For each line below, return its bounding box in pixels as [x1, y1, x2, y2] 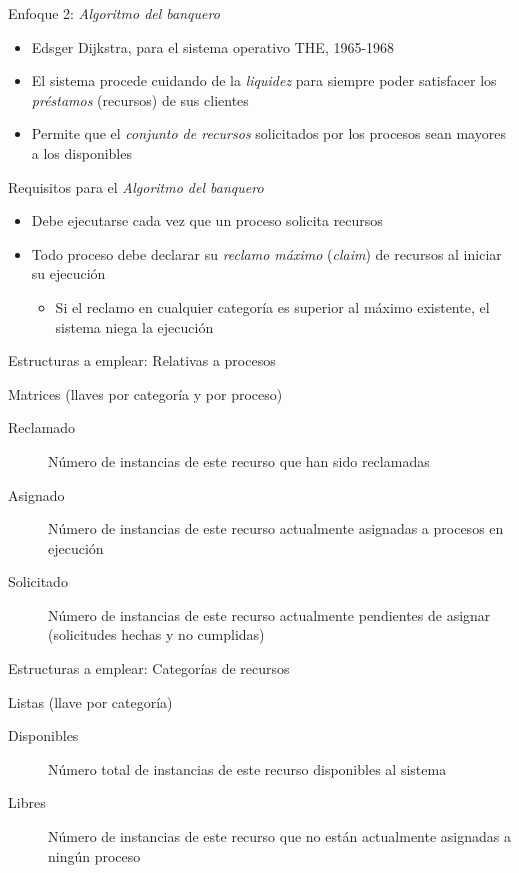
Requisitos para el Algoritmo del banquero [8, 176, 264, 197]
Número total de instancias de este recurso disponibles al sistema [48, 758, 447, 779]
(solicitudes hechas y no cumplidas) [48, 624, 265, 645]
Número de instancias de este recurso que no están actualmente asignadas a [48, 826, 511, 847]
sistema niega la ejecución [55, 316, 214, 337]
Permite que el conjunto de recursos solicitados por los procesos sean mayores [31, 123, 506, 144]
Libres [8, 792, 46, 813]
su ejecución [31, 263, 106, 284]
